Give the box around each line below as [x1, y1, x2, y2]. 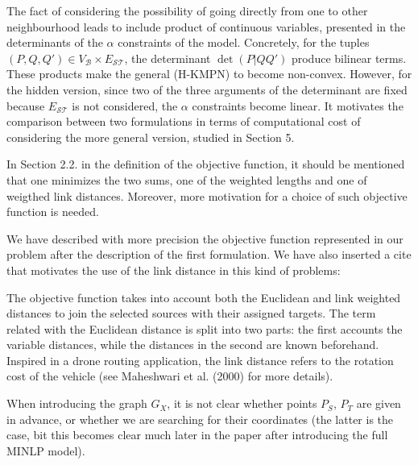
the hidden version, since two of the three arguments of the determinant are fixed [6, 81, 408, 98]
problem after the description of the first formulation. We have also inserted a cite [6, 246, 412, 263]
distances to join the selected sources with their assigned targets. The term [6, 305, 376, 322]
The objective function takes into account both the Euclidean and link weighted [6, 289, 401, 305]
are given [356, 395, 401, 412]
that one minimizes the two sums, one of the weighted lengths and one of [6, 171, 367, 188]
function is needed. [6, 203, 99, 220]
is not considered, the [72, 97, 178, 114]
